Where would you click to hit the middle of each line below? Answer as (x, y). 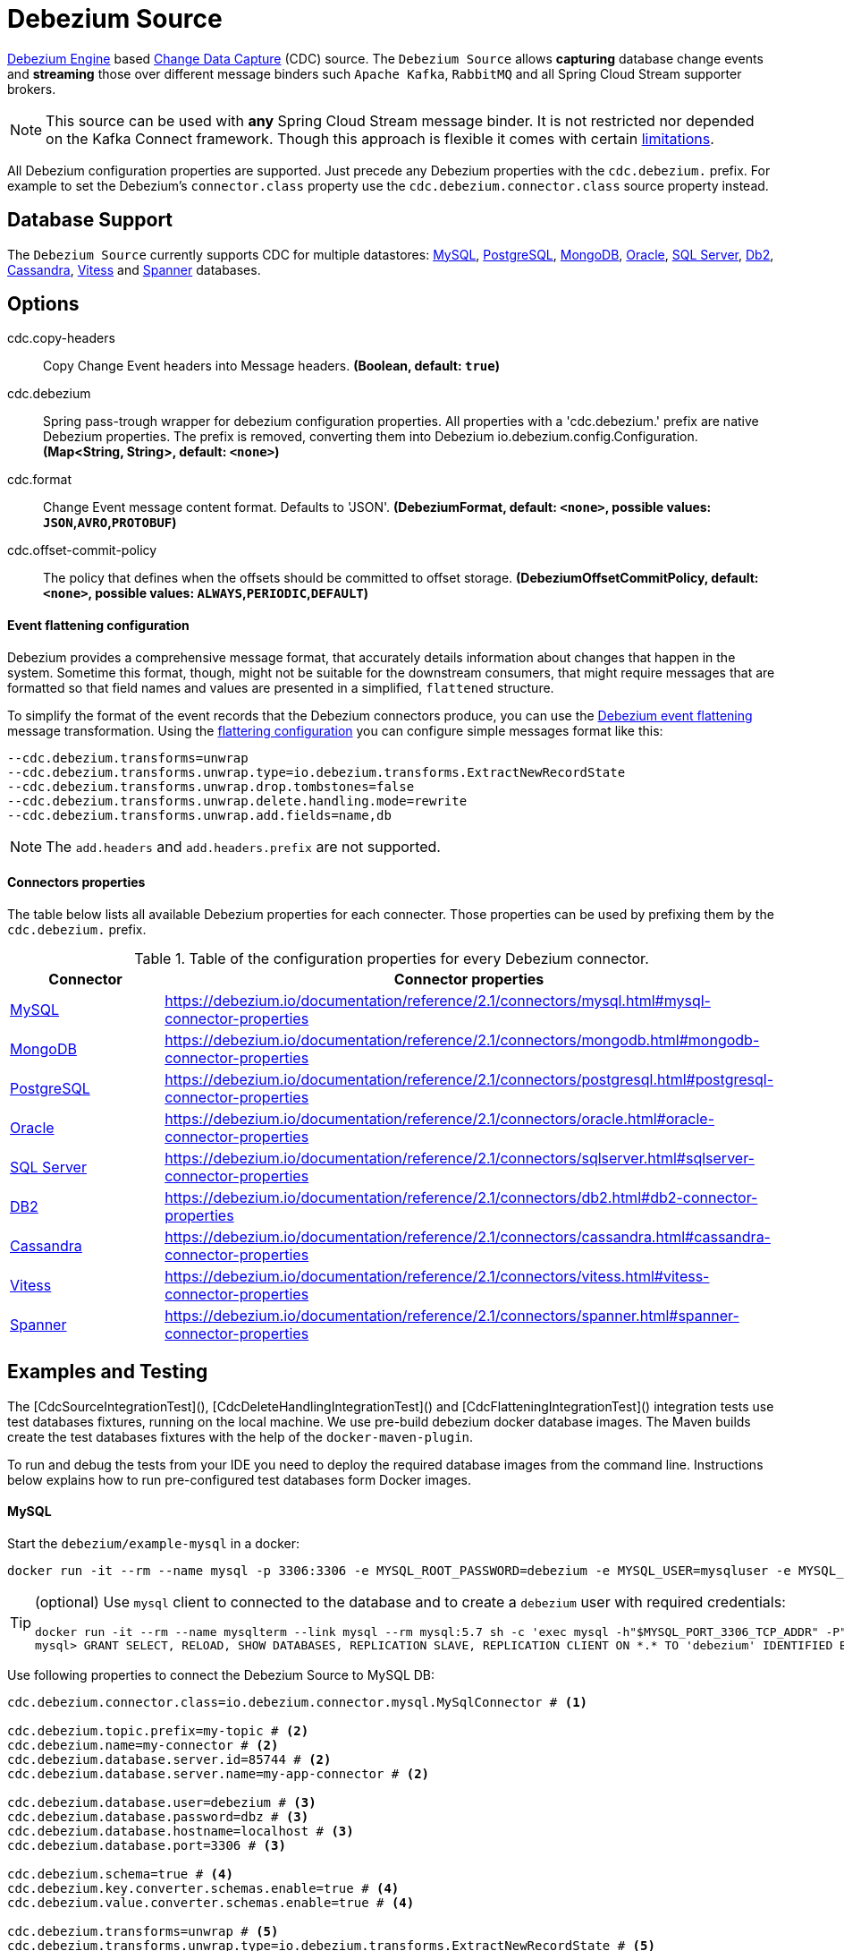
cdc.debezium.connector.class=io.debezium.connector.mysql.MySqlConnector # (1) (298, 1702)
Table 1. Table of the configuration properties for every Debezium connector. (392, 958)
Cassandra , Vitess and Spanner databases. (134, 269)
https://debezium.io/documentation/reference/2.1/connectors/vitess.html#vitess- (437, 1276)
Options (43, 304)
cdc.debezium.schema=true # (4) (120, 1874)
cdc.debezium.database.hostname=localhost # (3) (181, 1831)
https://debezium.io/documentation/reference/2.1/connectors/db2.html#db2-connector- (461, 1197)
